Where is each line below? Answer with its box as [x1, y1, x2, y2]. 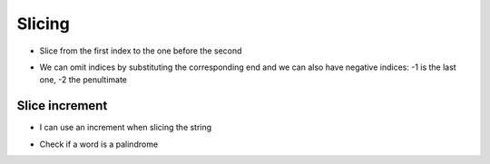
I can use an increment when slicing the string [39, 122, 212, 133]
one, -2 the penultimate [39, 74, 127, 85]
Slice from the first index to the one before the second [39, 45, 242, 56]
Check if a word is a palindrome [39, 139, 159, 150]
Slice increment [16, 98, 108, 113]
